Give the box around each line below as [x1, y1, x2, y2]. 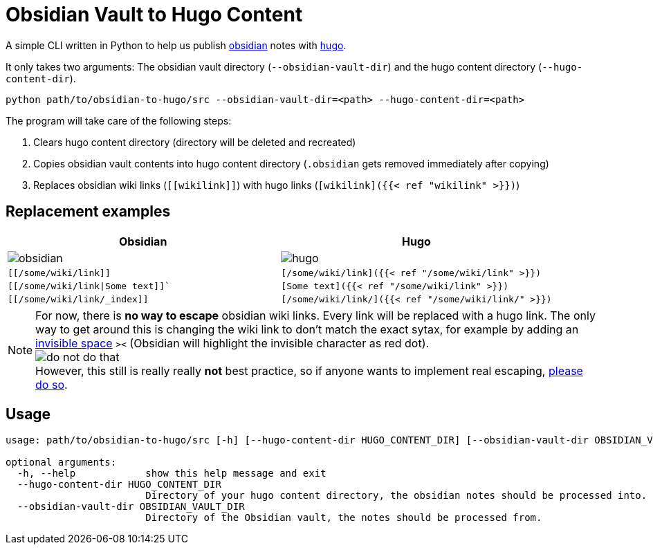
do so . [35, 377, 68, 392]
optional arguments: [6, 457, 117, 468]
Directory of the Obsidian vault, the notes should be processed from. [145, 512, 542, 524]
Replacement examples [6, 203, 171, 221]
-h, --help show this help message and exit [17, 468, 326, 479]
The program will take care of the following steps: [6, 114, 232, 127]
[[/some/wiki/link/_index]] [8, 293, 149, 304]
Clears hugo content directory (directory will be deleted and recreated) [33, 136, 356, 148]
